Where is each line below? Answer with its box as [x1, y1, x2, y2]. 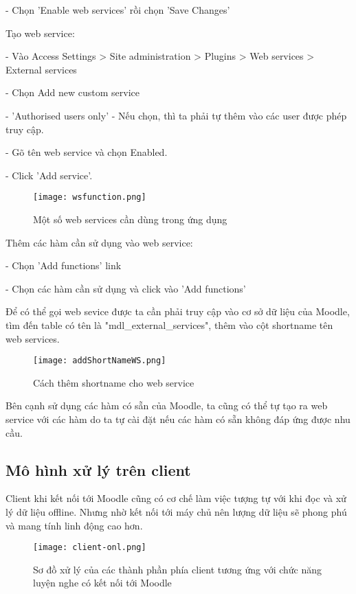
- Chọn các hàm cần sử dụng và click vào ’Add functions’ [5, 281, 246, 295]
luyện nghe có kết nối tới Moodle [33, 575, 172, 590]
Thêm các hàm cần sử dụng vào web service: [5, 235, 193, 249]
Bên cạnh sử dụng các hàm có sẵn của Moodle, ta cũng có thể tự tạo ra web [5, 398, 328, 413]
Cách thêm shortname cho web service [33, 375, 194, 389]
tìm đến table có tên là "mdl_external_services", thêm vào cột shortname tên [5, 317, 333, 332]
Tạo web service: [5, 25, 75, 40]
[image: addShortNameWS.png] [33, 356, 166, 366]
